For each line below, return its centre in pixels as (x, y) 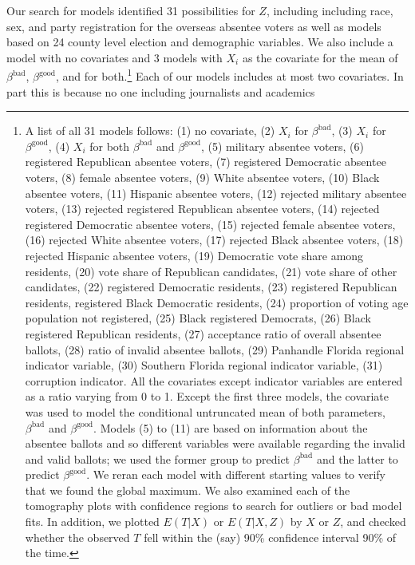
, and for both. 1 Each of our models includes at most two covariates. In (229, 75)
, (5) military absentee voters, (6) (283, 146)
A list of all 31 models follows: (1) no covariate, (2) (150, 130)
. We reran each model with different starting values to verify (236, 474)
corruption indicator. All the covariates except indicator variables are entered (214, 380)
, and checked (373, 522)
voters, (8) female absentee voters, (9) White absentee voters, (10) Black (202, 177)
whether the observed (77, 537)
